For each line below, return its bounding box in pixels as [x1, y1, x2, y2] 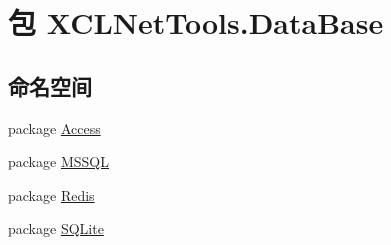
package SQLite [8, 218, 104, 239]
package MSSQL [8, 151, 109, 172]
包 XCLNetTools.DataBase [8, 2, 384, 43]
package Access [8, 117, 101, 138]
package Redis [8, 184, 95, 205]
